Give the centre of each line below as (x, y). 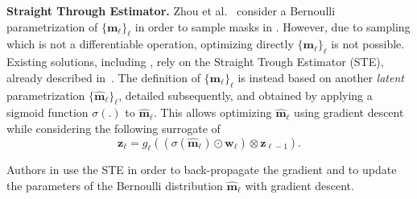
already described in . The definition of (103, 77)
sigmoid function (47, 112)
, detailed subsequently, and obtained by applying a (246, 95)
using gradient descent (349, 112)
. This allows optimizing (213, 112)
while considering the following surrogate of (114, 128)
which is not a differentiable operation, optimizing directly (150, 44)
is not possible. (368, 44)
